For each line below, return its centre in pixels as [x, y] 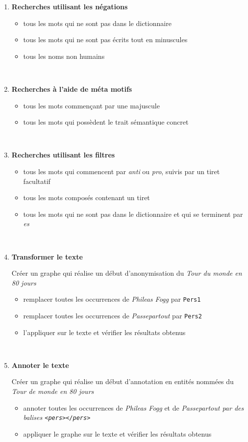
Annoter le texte [40, 365]
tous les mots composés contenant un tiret [87, 197]
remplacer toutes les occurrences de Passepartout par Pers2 [112, 315]
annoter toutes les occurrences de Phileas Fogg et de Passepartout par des [134, 407]
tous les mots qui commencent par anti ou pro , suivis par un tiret [122, 171]
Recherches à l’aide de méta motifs [72, 89]
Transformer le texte [47, 256]
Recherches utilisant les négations [70, 6]
